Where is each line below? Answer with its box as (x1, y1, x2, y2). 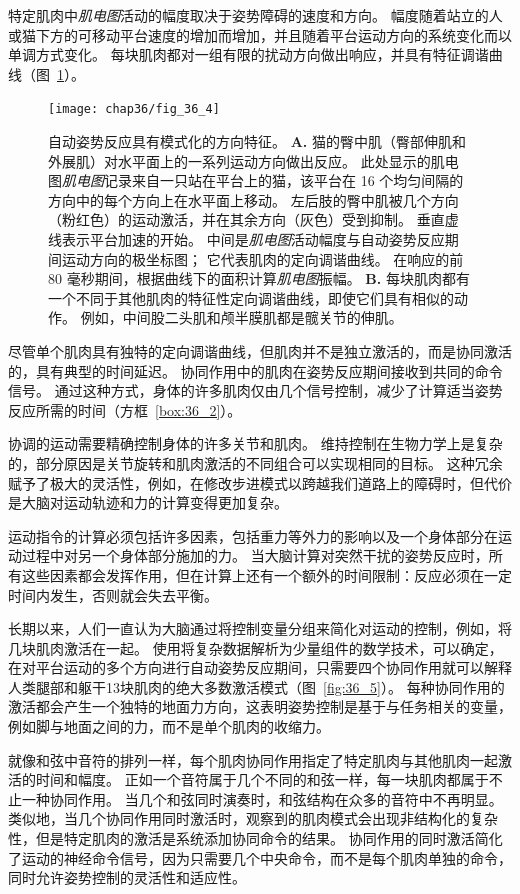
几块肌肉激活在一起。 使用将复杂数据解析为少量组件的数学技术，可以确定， (8, 637, 503, 658)
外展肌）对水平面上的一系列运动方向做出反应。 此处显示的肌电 (48, 150, 459, 171)
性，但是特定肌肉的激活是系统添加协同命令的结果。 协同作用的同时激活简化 (8, 828, 503, 849)
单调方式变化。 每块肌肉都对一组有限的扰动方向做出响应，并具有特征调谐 (8, 44, 489, 65)
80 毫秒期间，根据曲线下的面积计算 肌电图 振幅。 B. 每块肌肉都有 (48, 268, 470, 289)
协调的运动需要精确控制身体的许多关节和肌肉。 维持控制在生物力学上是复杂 (8, 433, 503, 454)
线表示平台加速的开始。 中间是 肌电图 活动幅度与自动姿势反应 (48, 229, 445, 249)
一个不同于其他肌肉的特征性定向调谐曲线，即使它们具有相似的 (48, 287, 454, 308)
